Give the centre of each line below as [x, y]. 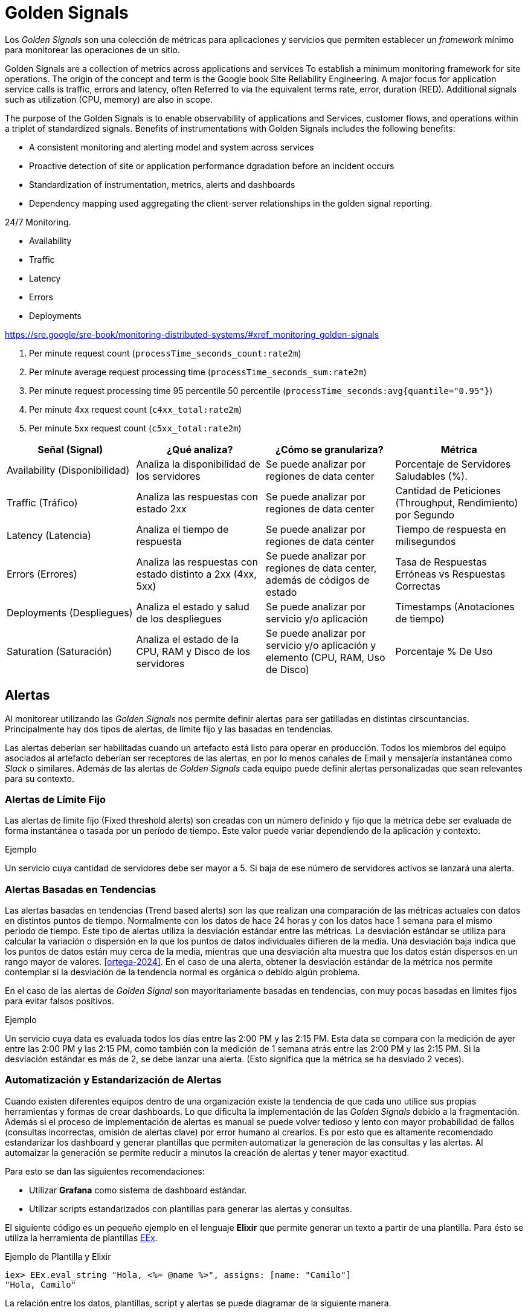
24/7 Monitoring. [38, 222]
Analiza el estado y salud [193, 606]
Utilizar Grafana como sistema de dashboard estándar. [138, 1190]
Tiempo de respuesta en [451, 529]
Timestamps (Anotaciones [455, 606]
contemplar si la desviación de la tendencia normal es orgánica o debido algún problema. [182, 972]
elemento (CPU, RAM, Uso [326, 657]
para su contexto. [40, 778]
